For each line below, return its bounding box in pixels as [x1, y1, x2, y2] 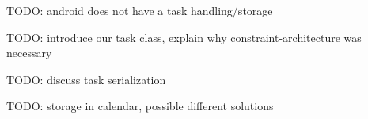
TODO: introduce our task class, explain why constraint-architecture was [6, 29, 362, 45]
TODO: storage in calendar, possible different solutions [6, 98, 274, 114]
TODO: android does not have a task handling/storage [6, 2, 273, 18]
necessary [6, 44, 52, 61]
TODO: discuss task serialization [6, 71, 166, 87]
